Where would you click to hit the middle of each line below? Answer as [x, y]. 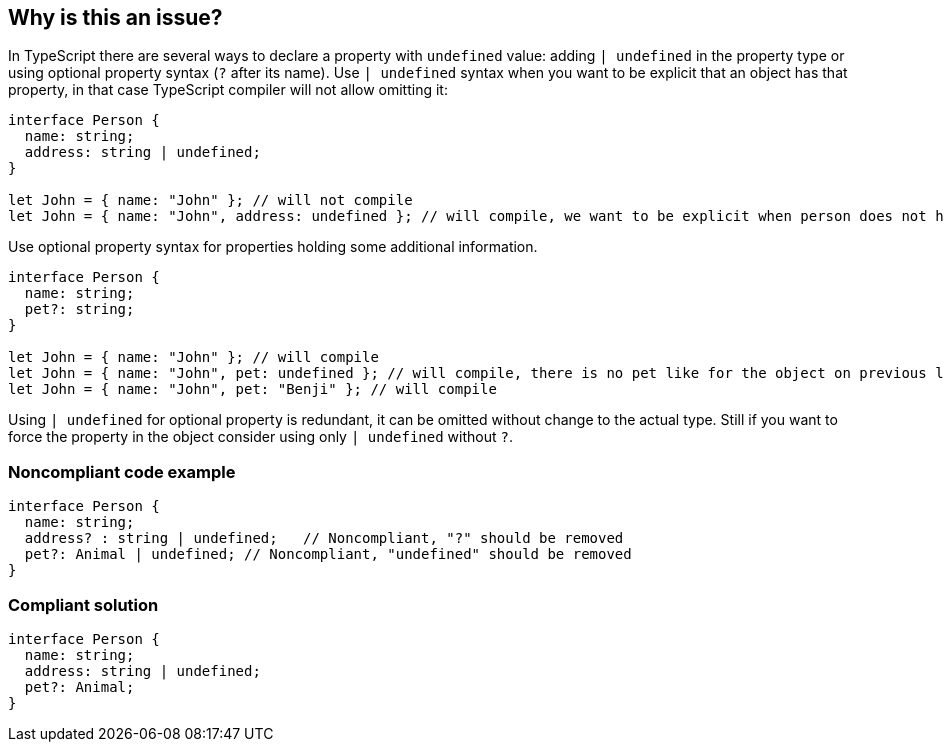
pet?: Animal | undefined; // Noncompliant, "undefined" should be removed [328, 554]
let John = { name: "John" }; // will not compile [210, 200]
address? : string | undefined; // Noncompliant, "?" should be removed [324, 538]
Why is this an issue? [115, 17]
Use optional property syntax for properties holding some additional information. [273, 247]
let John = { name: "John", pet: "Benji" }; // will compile [252, 389]
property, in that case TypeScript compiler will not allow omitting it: [228, 90]
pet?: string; [79, 309]
